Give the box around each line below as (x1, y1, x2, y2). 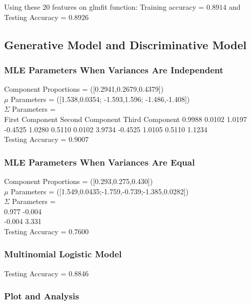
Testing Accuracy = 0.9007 (4, 134, 89, 145)
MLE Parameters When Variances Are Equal (4, 155, 195, 168)
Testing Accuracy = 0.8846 (4, 268, 89, 278)
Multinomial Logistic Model (4, 248, 122, 260)
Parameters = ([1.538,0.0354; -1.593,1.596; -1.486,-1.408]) (11, 93, 190, 104)
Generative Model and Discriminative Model (4, 36, 247, 52)
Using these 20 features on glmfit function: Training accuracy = (4, 2, 204, 12)
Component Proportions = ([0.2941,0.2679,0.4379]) (4, 84, 164, 94)
